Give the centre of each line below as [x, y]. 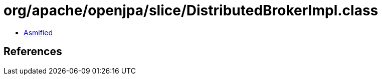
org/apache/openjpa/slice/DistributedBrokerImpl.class [191, 10]
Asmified [38, 32]
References [33, 52]
